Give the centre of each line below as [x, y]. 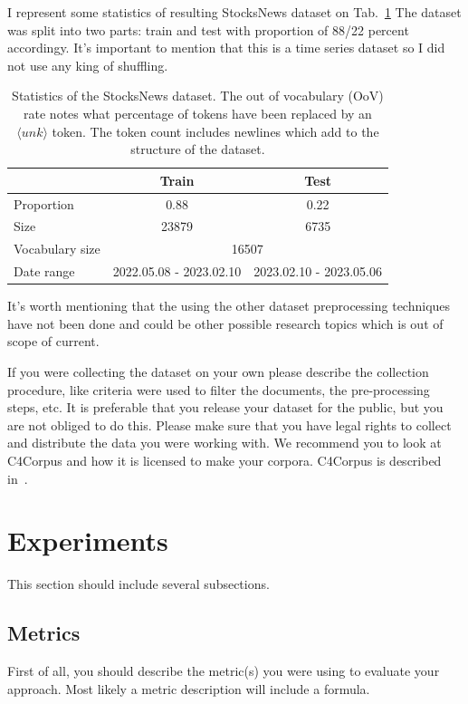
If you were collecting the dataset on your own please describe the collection [218, 371]
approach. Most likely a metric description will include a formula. [189, 688]
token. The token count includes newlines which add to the [215, 131]
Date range [44, 271]
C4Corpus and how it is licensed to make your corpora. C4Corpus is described [224, 460]
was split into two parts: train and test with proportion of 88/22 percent [208, 29]
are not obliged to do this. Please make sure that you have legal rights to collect [229, 424]
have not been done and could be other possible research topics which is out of [225, 323]
